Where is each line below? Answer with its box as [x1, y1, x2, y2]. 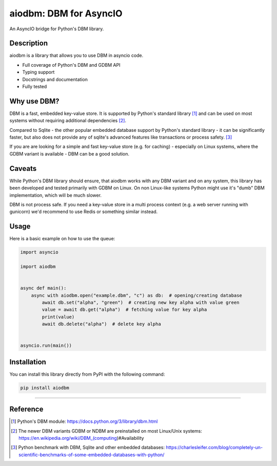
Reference [9, 405, 44, 414]
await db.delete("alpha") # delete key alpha [42, 321, 161, 327]
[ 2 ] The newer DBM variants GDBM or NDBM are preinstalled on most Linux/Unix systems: [11, 428, 202, 434]
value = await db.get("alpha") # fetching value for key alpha [42, 307, 207, 313]
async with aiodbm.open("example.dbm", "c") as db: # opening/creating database [31, 293, 242, 298]
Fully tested [22, 84, 47, 90]
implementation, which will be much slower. [9, 192, 102, 198]
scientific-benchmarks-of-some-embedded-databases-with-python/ [18, 452, 165, 458]
